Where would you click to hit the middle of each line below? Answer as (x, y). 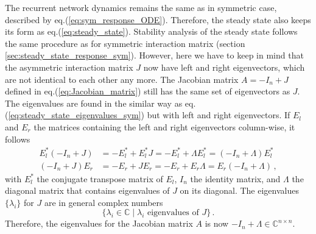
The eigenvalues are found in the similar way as (94, 103)
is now (217, 223)
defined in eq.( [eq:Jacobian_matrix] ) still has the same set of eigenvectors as (148, 91)
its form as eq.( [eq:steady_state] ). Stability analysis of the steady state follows (151, 31)
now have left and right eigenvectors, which (224, 67)
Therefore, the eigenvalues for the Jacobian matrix (99, 223)
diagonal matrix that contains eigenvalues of (87, 190)
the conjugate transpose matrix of (100, 178)
